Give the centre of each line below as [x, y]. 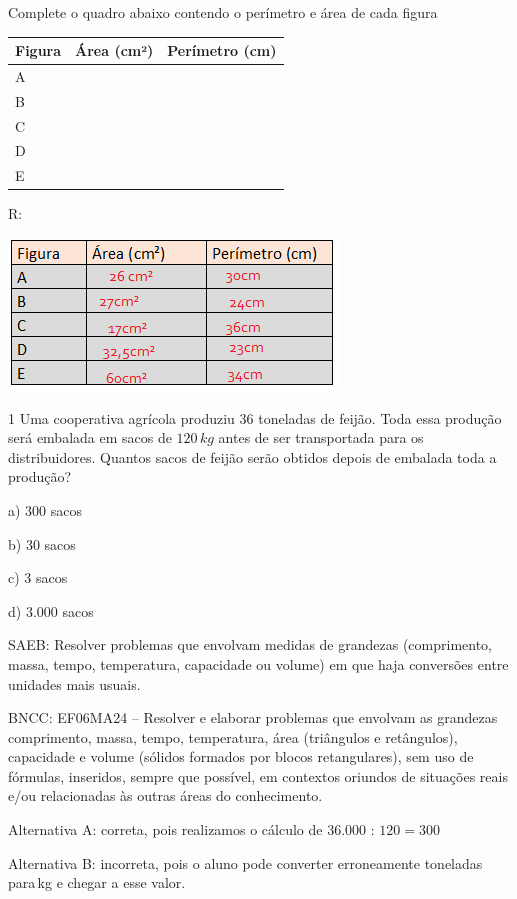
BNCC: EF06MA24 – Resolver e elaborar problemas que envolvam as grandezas [253, 717]
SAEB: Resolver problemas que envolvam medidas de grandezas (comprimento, [250, 644]
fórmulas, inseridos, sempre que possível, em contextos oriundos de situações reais [258, 775]
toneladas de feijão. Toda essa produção [380, 417]
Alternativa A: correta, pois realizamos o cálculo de [165, 829]
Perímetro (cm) [222, 50]
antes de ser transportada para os [321, 437]
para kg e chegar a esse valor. [97, 882]
